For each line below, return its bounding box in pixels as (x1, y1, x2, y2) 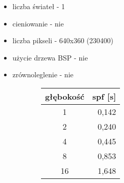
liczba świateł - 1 (12, 1, 65, 11)
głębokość (45, 90, 85, 102)
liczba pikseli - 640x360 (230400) (12, 35, 113, 46)
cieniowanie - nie (12, 18, 64, 28)
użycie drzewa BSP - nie (12, 52, 88, 63)
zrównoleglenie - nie (12, 69, 73, 80)
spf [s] (92, 90, 116, 102)
